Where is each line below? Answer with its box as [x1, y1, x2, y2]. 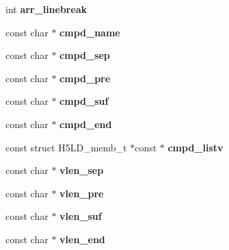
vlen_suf [59, 209, 102, 223]
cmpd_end [59, 116, 112, 131]
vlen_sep [59, 163, 104, 177]
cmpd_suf [59, 94, 109, 108]
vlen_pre [59, 186, 104, 200]
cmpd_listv [167, 140, 224, 154]
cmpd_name [59, 25, 120, 39]
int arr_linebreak [5, 2, 87, 16]
